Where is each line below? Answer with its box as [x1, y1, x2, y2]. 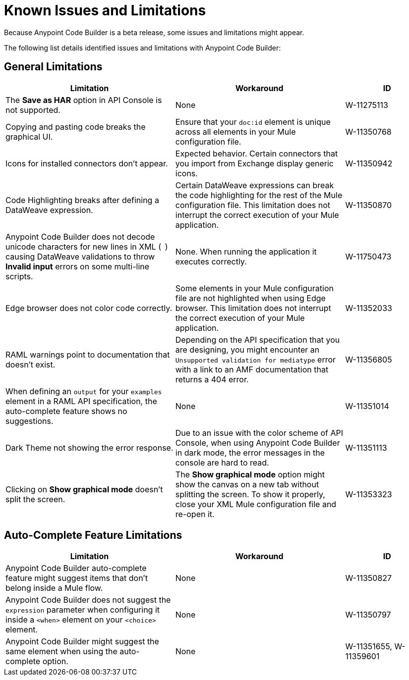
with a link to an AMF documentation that [175, 364, 329, 374]
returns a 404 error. [175, 374, 249, 384]
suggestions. [5, 416, 54, 426]
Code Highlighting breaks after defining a [5, 195, 159, 205]
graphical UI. [5, 131, 53, 142]
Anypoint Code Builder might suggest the [5, 636, 159, 647]
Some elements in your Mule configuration [175, 283, 334, 293]
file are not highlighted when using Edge [175, 293, 326, 303]
